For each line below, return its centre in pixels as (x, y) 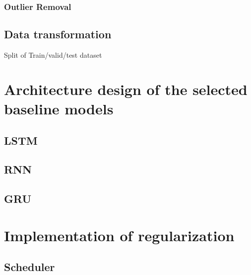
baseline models (59, 109)
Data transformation (58, 34)
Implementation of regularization (119, 235)
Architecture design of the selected (126, 89)
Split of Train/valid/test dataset (53, 55)
